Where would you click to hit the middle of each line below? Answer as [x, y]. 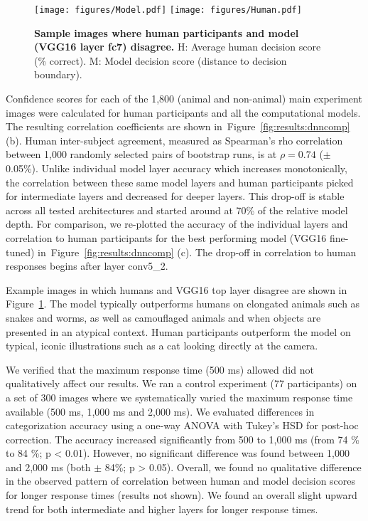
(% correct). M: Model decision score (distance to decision [161, 60]
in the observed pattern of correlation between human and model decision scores [181, 481]
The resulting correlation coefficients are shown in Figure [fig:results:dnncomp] [178, 126]
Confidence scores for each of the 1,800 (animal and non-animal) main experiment [184, 99]
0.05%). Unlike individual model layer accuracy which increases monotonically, [177, 168]
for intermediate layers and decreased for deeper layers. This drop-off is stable [175, 196]
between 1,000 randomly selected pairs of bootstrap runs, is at [141, 154]
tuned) [20, 252]
